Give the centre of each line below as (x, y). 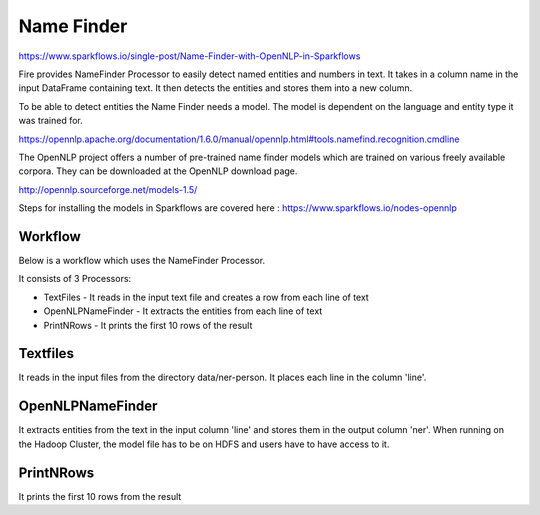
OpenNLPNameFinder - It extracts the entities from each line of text (183, 311)
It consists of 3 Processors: (75, 279)
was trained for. (51, 121)
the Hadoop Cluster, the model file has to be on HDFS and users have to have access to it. (204, 444)
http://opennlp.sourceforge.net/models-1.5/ (108, 189)
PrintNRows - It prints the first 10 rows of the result (148, 325)
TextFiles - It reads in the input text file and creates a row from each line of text (206, 297)
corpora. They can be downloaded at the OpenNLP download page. (158, 171)
